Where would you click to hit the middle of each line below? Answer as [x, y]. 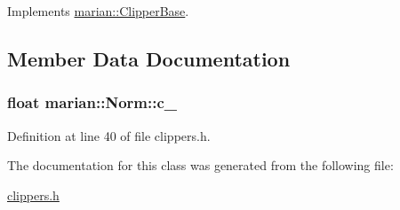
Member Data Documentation [149, 58]
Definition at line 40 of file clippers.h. [109, 135]
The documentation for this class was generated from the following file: [200, 165]
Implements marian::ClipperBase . [98, 11]
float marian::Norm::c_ [92, 102]
